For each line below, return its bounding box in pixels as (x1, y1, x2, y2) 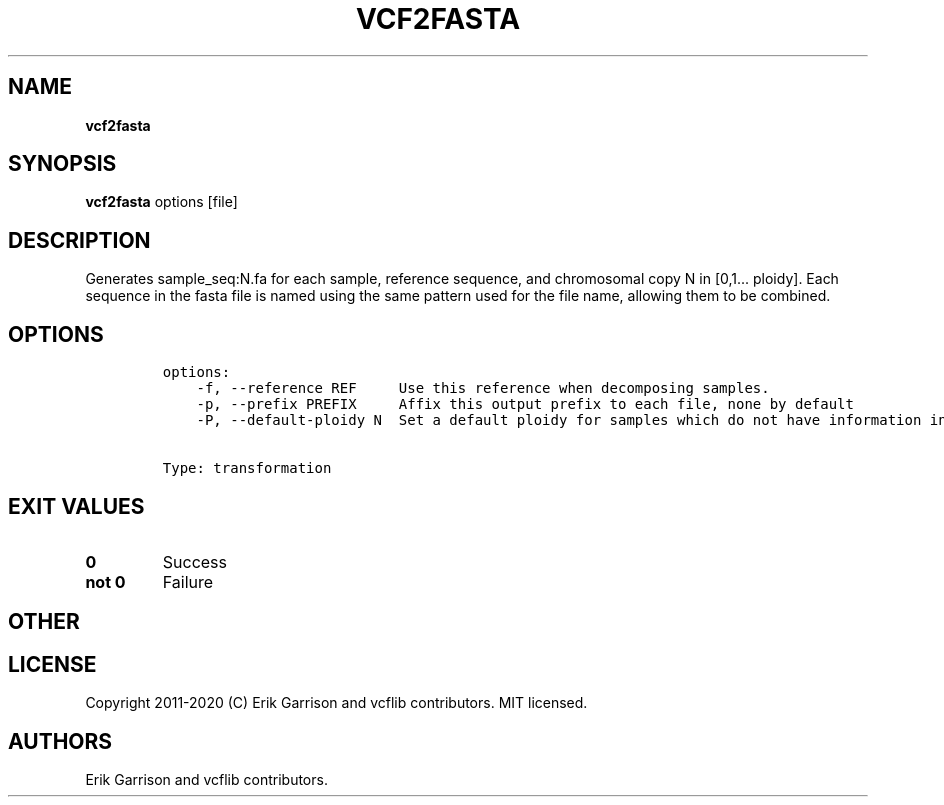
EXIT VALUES (8, 493, 145, 519)
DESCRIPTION (8, 227, 151, 253)
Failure (162, 571, 214, 592)
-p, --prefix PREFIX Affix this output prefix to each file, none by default (196, 396, 854, 413)
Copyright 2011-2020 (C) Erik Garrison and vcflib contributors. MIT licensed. (85, 694, 588, 712)
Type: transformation (162, 460, 332, 477)
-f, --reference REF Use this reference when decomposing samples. (196, 380, 770, 397)
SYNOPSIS (8, 151, 117, 177)
